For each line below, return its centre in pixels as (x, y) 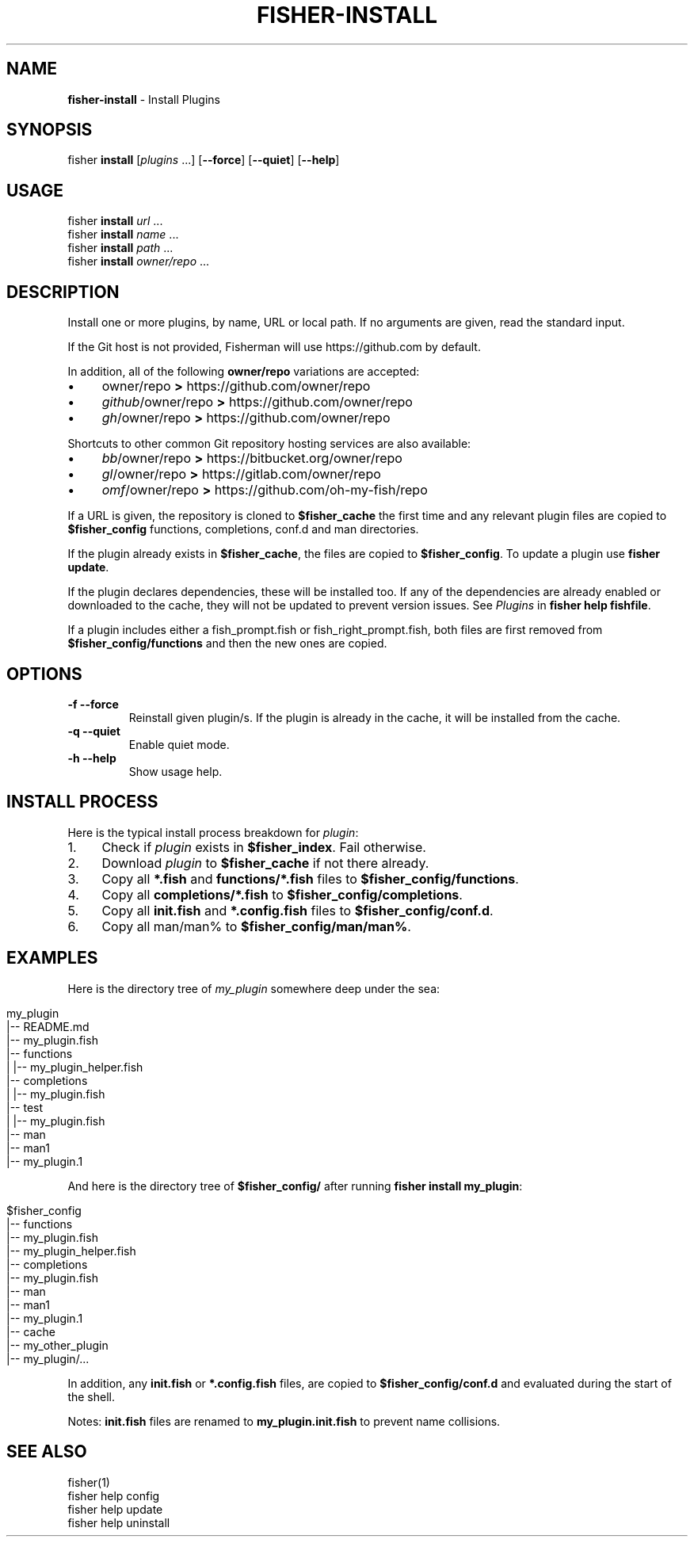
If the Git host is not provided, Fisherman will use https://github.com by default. (274, 347)
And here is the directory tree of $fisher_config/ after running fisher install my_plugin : (295, 1186)
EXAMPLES (52, 958)
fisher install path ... (120, 248)
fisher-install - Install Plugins (144, 99)
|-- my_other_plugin (57, 1345)
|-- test (25, 1107)
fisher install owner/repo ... (139, 262)
